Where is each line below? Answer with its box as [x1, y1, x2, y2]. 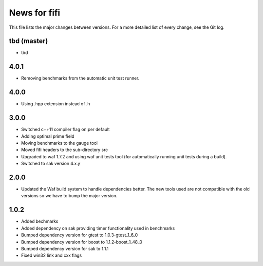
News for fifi [9, 7, 60, 18]
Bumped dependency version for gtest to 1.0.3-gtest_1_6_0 [21, 232, 138, 238]
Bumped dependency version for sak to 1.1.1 [21, 246, 109, 251]
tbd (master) [9, 37, 48, 45]
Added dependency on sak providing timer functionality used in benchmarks [21, 225, 175, 231]
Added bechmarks [21, 218, 58, 224]
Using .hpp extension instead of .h [21, 101, 90, 107]
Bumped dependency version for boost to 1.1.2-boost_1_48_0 [21, 239, 143, 245]
